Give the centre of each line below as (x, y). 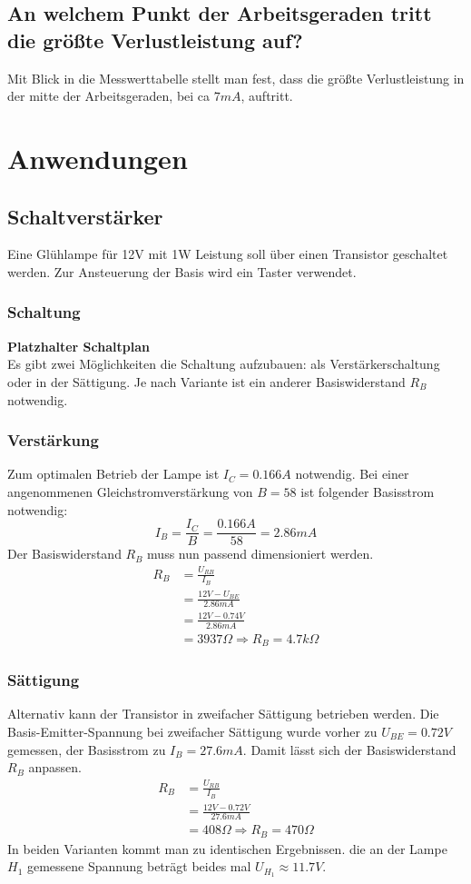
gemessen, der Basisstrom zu (87, 749)
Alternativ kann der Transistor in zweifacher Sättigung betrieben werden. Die (223, 714)
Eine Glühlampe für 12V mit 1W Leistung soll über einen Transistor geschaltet (228, 254)
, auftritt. (267, 96)
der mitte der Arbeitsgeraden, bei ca (109, 96)
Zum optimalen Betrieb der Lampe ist (113, 474)
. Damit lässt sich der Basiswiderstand (349, 749)
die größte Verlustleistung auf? (155, 40)
